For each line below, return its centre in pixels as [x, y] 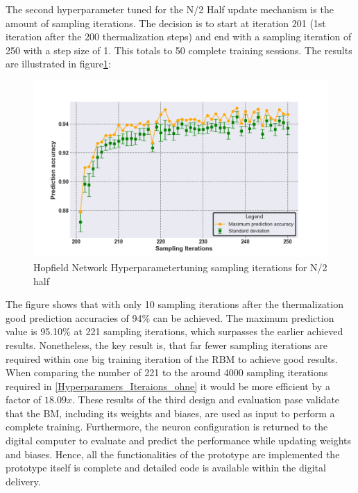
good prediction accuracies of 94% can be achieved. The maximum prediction [170, 317]
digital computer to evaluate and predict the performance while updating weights [179, 441]
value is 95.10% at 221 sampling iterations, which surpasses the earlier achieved [174, 331]
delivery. [23, 481]
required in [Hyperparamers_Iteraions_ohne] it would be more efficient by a [168, 386]
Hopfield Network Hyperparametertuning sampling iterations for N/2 [180, 267]
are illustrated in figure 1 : [58, 64]
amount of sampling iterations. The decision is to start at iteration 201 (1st [166, 23]
